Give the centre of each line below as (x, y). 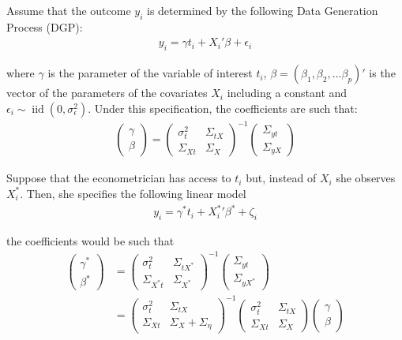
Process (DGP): (45, 26)
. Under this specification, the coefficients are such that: (223, 108)
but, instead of (281, 178)
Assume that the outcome (69, 10)
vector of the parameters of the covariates (107, 93)
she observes (366, 178)
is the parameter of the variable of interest (150, 73)
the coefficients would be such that (90, 240)
